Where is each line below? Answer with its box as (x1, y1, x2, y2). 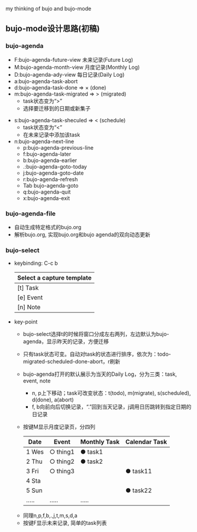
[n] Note (17, 303, 41, 311)
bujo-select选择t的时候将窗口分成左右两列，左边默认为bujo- (22, 331, 170, 338)
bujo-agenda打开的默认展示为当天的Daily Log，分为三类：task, (22, 370, 177, 378)
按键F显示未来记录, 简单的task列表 (22, 520, 107, 527)
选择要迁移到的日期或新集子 (22, 104, 91, 112)
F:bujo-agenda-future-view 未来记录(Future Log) (14, 56, 134, 63)
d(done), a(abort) (31, 396, 75, 403)
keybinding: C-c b (14, 259, 59, 267)
